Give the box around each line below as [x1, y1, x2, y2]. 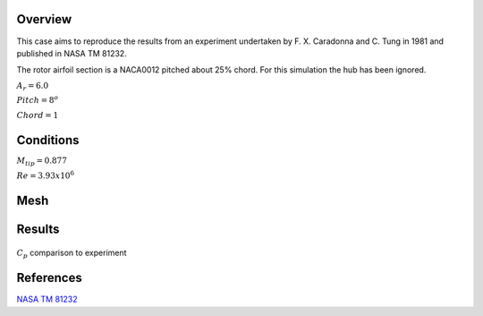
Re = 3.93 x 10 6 [16, 169, 75, 181]
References [16, 270, 82, 286]
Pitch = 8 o [16, 94, 58, 106]
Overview [16, 12, 72, 27]
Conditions [16, 132, 80, 148]
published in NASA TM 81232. [16, 47, 127, 58]
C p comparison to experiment [16, 247, 127, 260]
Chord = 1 [16, 110, 59, 121]
